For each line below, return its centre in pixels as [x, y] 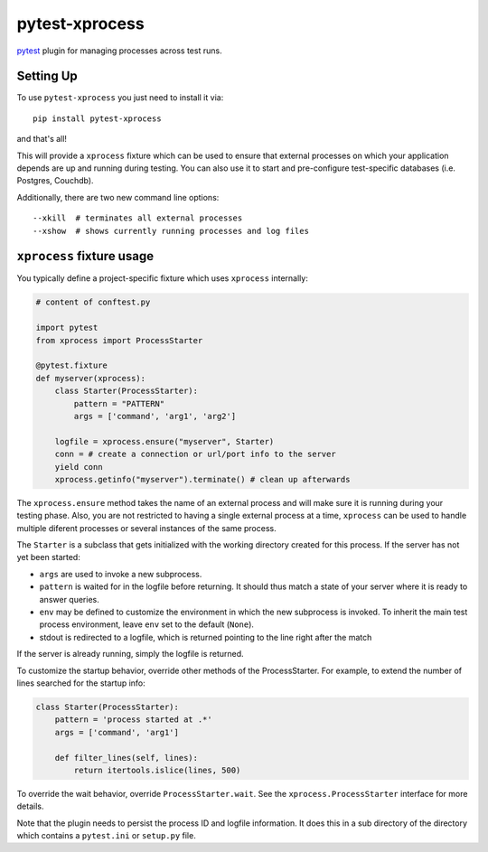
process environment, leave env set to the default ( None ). [147, 624]
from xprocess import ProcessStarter [119, 340]
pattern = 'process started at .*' [133, 720]
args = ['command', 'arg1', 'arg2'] [155, 416]
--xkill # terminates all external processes [138, 218]
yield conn [79, 467]
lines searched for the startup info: [81, 683]
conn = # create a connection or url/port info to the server [195, 454]
